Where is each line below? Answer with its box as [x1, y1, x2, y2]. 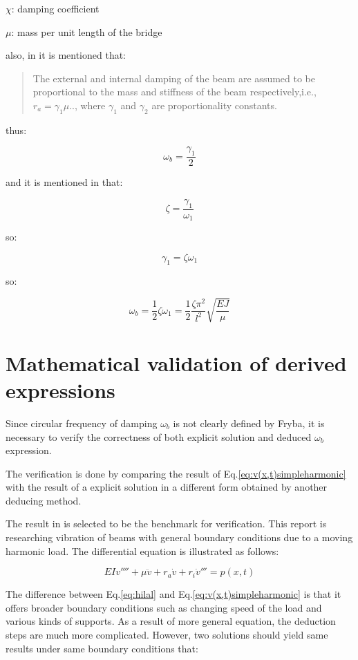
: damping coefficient [11, 1, 100, 15]
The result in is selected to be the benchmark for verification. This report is [6, 516, 327, 531]
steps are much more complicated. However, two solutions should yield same [6, 628, 328, 642]
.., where [69, 97, 106, 112]
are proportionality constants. [151, 97, 277, 112]
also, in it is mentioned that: [6, 48, 126, 62]
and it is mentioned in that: [6, 175, 123, 189]
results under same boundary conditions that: [6, 641, 198, 655]
